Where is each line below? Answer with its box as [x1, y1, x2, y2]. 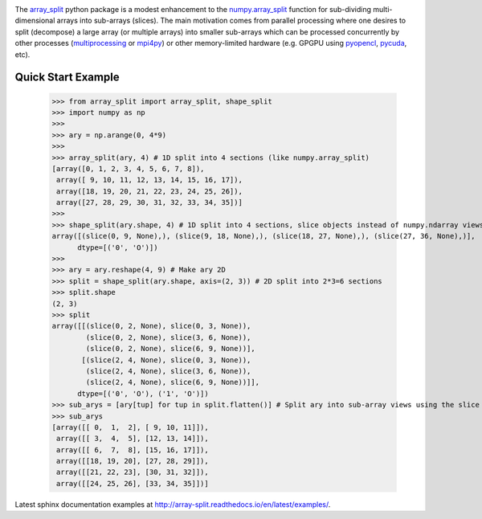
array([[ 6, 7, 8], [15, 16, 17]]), [56, 445, 209, 454]
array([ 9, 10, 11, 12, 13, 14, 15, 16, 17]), [56, 175, 243, 185]
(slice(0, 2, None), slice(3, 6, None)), [85, 333, 251, 341]
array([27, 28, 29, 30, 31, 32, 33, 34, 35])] [56, 198, 243, 207]
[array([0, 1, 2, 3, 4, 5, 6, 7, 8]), [51, 164, 205, 173]
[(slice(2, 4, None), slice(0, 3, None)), [81, 355, 251, 365]
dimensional [14, 16, 55, 26]
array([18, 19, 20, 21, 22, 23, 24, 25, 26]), [56, 186, 243, 196]
